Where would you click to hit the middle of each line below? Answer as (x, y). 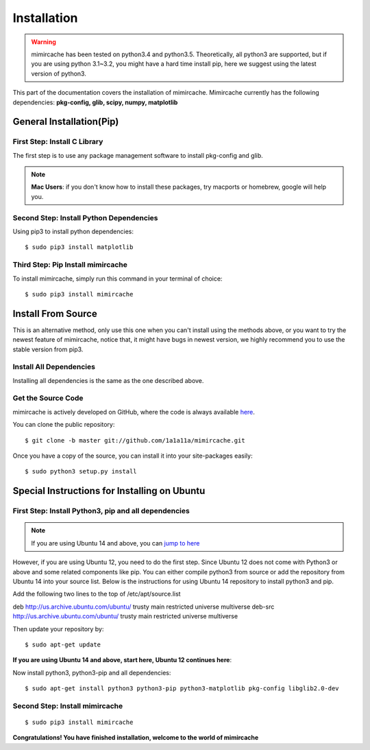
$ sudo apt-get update (63, 644)
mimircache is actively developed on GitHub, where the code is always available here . (134, 412)
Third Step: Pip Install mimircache (70, 265)
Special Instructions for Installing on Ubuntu (109, 491)
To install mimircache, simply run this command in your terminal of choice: (118, 279)
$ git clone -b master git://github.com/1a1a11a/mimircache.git (135, 440)
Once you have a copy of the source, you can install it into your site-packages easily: (133, 456)
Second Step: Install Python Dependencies (85, 218)
